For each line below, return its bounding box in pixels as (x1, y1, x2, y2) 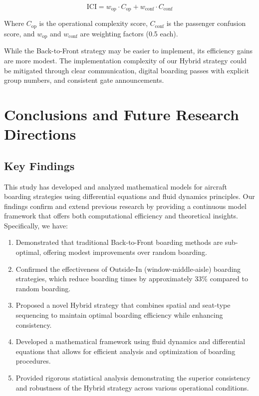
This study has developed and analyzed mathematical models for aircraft (4, 181, 227, 192)
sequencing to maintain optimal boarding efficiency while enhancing (15, 310, 223, 320)
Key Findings (4, 158, 75, 173)
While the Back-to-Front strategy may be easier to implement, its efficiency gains (4, 45, 253, 56)
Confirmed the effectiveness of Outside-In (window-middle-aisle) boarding (15, 263, 241, 274)
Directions (4, 124, 76, 144)
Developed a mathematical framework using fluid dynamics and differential (15, 336, 246, 347)
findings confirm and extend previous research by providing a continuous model (4, 200, 247, 211)
